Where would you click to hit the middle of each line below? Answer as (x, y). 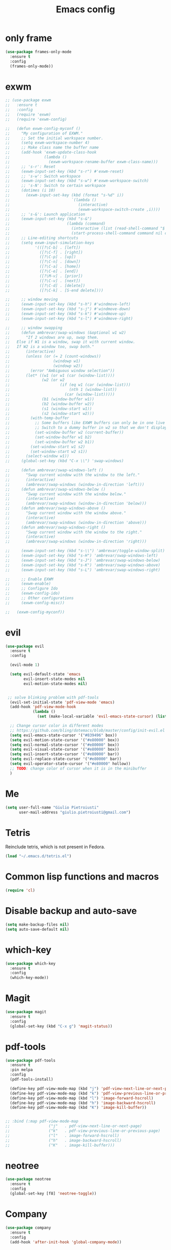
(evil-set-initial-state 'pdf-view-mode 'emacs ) (62, 702)
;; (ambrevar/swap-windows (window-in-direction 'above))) (76, 522)
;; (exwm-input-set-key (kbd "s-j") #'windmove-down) (68, 309)
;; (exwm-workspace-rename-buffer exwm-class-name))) (82, 162)
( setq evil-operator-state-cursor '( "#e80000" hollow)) (70, 764)
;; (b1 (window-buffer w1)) (50, 399)
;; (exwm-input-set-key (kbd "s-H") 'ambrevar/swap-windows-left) (82, 556)
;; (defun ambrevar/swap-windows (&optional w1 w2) (66, 333)
